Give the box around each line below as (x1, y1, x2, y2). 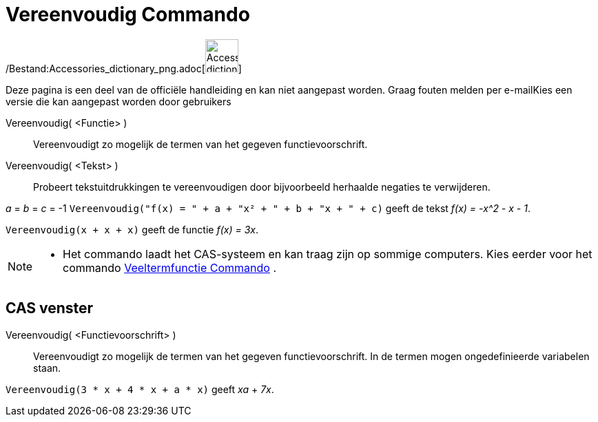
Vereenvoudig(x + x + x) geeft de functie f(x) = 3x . (6, 223, 258, 235)
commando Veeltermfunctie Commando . (63, 260, 277, 275)
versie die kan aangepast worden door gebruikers (6, 95, 231, 107)
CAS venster (6, 299, 94, 317)
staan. (33, 361, 61, 374)
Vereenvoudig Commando (6, 3, 250, 26)
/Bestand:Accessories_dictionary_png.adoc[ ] (6, 62, 242, 74)
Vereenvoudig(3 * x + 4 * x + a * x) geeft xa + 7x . (6, 383, 274, 395)
